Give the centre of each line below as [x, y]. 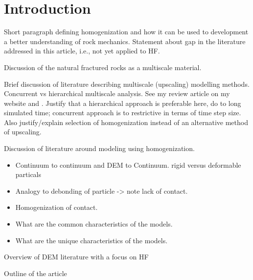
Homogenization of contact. [57, 207]
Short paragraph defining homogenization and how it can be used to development [126, 32]
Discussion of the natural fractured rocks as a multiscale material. [103, 67]
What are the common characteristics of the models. [94, 224]
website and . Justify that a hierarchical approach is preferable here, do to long [123, 103]
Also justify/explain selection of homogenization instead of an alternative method [126, 122]
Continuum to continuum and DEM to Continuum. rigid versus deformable [128, 165]
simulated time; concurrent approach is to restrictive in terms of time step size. [123, 113]
